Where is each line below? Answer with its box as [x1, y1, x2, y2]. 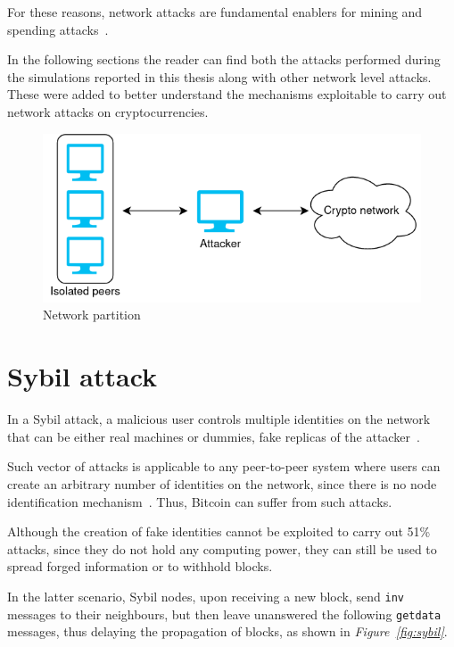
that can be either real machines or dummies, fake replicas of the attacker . [7, 427, 420, 445]
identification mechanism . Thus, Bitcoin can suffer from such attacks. [7, 492, 392, 510]
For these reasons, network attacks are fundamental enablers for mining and [7, 3, 423, 21]
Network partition [43, 305, 141, 324]
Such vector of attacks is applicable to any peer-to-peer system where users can [7, 457, 441, 476]
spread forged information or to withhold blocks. [7, 557, 273, 576]
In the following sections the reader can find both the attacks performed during [7, 50, 441, 69]
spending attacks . [7, 20, 109, 38]
